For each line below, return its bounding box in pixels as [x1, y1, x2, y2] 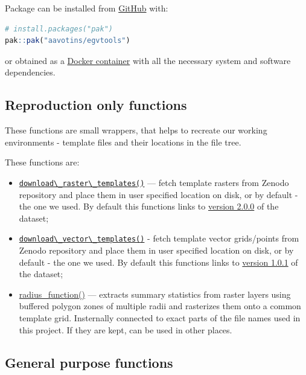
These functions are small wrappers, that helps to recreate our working [5, 124, 267, 136]
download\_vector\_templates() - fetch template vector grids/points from [19, 232, 299, 245]
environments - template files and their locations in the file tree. [5, 135, 241, 148]
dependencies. [5, 66, 56, 79]
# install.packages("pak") [5, 24, 113, 33]
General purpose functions [5, 353, 173, 371]
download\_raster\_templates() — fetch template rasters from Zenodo [19, 176, 289, 188]
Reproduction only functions [5, 95, 187, 114]
